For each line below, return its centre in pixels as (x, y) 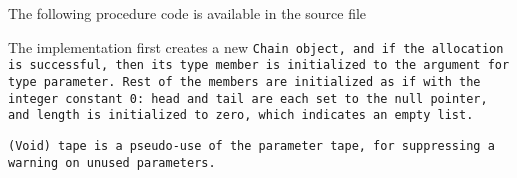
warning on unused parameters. (112, 162)
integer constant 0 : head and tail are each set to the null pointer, (248, 98)
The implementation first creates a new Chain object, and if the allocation (256, 46)
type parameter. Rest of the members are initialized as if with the (244, 81)
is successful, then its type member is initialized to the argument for (259, 65)
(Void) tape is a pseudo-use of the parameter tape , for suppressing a (251, 145)
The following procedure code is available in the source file (187, 13)
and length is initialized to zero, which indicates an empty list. (241, 115)
